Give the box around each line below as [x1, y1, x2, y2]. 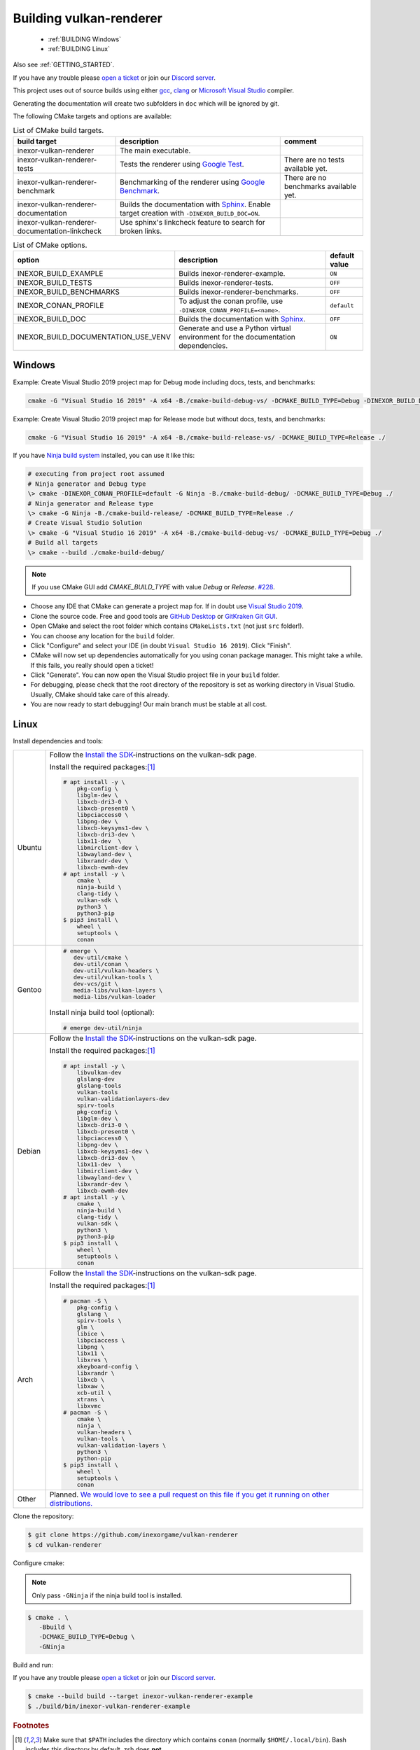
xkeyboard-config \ [76, 1362, 139, 1370]
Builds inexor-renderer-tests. [178, 278, 274, 288]
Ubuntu [17, 843, 42, 853]
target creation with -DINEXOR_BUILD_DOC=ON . [120, 208, 260, 218]
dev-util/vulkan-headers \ [73, 967, 160, 974]
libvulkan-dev [76, 1068, 122, 1076]
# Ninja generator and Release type [27, 499, 154, 507]
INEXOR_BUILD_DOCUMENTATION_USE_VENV [17, 332, 171, 342]
